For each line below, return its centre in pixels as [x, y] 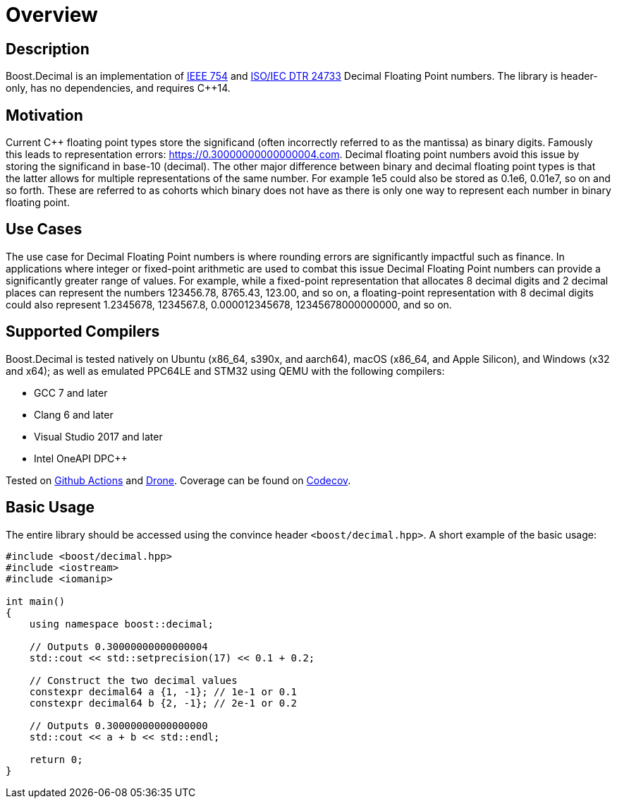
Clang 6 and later [74, 414]
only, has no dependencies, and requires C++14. [118, 88]
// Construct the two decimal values [133, 680]
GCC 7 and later [71, 392]
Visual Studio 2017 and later [98, 436]
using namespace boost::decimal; [122, 624]
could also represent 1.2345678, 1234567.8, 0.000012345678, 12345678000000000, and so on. [229, 304]
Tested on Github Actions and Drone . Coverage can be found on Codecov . [178, 480]
